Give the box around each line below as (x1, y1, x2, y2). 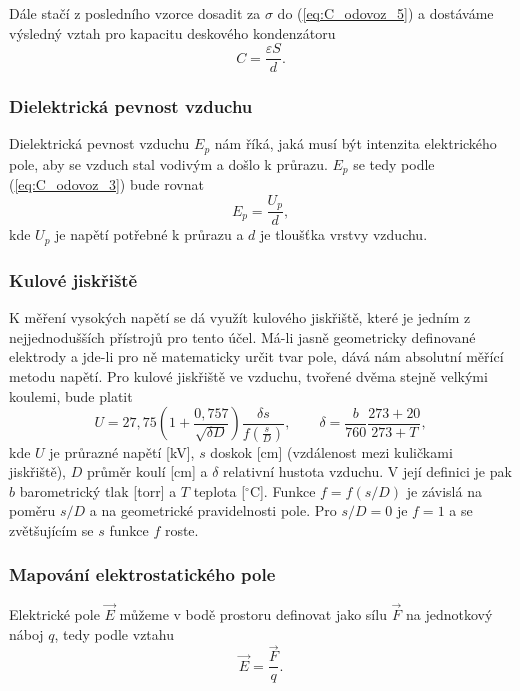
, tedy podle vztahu (54, 623, 174, 644)
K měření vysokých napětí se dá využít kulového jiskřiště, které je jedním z (9, 307, 471, 328)
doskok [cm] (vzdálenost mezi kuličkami (210, 441, 453, 462)
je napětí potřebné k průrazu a (55, 224, 244, 245)
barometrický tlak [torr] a (19, 480, 177, 501)
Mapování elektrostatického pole (9, 562, 276, 587)
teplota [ (193, 480, 246, 501)
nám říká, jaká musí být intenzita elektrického (214, 133, 497, 154)
